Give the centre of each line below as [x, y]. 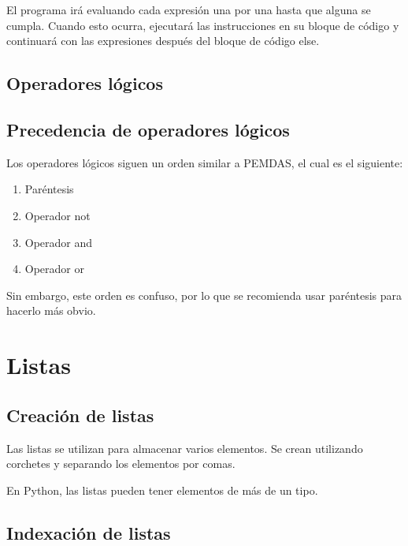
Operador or [54, 269]
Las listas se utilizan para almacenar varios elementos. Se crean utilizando [185, 448]
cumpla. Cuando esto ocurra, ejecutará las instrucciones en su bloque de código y [203, 25]
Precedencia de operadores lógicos [148, 129]
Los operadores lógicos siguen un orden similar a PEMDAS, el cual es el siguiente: [205, 162]
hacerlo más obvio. [51, 310]
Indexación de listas [89, 532]
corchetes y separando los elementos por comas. [121, 464]
